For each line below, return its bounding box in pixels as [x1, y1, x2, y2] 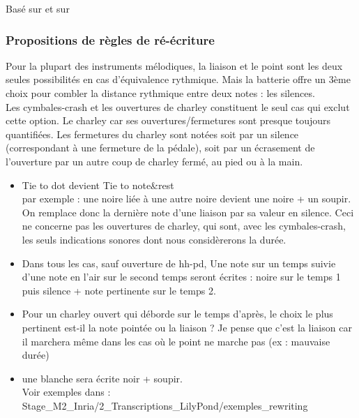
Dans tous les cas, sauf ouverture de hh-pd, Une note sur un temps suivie [22, 255, 336, 270]
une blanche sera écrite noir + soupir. [22, 371, 183, 385]
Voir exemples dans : [22, 385, 111, 399]
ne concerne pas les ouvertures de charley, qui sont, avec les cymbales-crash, [22, 218, 346, 233]
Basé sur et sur [6, 1, 70, 15]
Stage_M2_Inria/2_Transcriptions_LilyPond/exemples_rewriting [22, 398, 308, 412]
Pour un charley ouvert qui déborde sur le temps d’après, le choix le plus [22, 306, 333, 321]
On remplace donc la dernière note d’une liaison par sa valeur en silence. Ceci [22, 204, 354, 219]
